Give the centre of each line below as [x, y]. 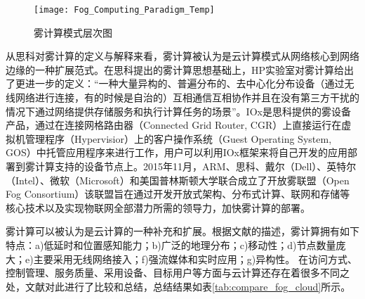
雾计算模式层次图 [73, 32]
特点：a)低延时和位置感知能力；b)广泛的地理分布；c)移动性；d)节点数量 [171, 244]
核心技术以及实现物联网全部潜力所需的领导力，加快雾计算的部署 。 [158, 207]
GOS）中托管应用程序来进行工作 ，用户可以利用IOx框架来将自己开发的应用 [177, 152]
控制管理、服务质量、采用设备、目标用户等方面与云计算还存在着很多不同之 [178, 273]
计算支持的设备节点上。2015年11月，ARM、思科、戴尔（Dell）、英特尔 [195, 166]
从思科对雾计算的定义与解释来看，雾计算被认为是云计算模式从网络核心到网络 [182, 56]
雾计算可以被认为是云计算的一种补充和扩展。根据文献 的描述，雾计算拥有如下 [182, 231]
